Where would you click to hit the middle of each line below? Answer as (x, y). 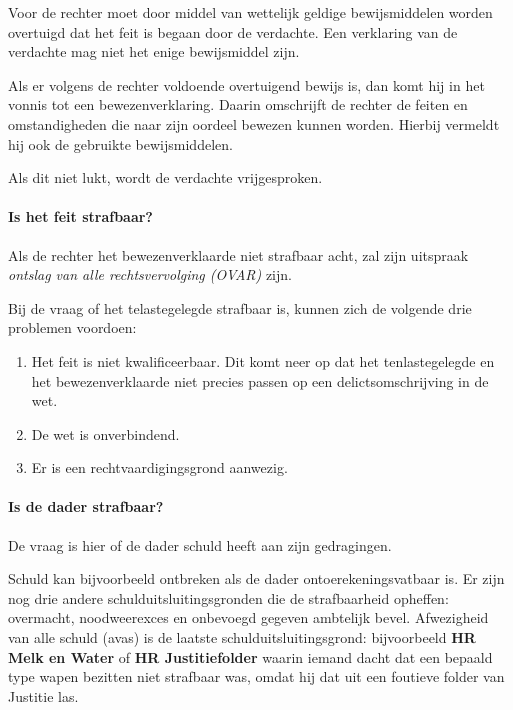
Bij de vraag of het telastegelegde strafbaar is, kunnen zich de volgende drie (240, 307)
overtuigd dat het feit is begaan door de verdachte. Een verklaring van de (233, 31)
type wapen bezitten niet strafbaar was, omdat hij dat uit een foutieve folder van (256, 676)
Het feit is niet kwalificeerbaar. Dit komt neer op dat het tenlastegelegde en (263, 360)
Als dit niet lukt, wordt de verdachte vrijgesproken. (165, 177)
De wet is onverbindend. (105, 433)
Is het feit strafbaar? (80, 216)
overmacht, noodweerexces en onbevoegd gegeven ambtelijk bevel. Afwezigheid (248, 617)
